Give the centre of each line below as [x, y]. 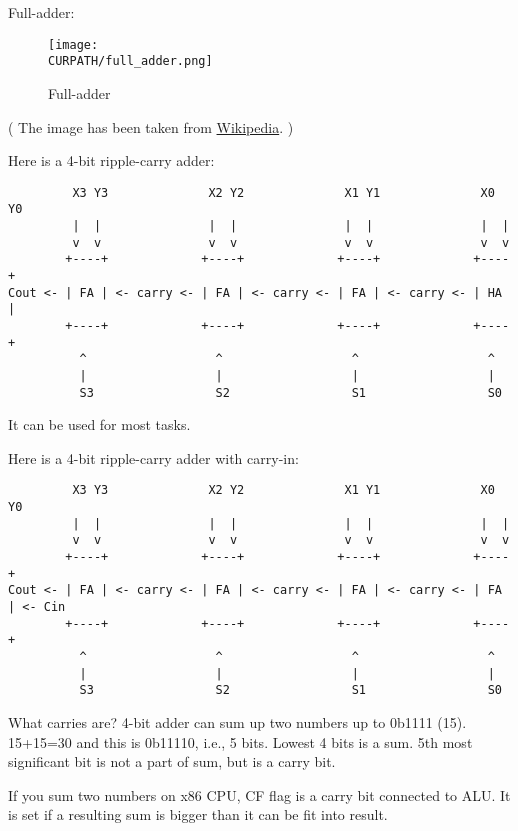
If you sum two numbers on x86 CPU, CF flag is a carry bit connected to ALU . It [259, 794]
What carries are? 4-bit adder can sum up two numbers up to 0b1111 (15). [237, 721]
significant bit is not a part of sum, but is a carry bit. [172, 761]
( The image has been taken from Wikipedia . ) [151, 126]
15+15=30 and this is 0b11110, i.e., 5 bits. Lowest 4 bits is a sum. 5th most [240, 741]
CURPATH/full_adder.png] [130, 61]
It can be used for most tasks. [99, 424]
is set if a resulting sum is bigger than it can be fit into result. [198, 814]
